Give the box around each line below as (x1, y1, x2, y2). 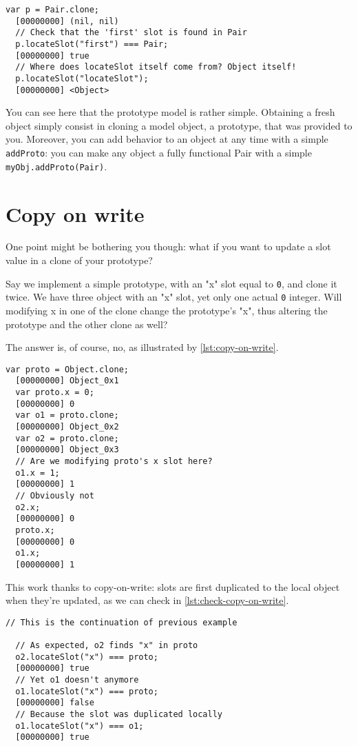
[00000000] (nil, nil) (15, 16, 119, 26)
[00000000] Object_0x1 (15, 376, 119, 386)
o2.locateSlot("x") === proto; (15, 652, 158, 662)
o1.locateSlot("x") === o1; (15, 720, 144, 731)
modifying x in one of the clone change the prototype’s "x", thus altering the (6, 303, 328, 317)
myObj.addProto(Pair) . (6, 159, 107, 173)
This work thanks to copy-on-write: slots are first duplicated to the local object (6, 579, 340, 594)
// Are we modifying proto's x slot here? (15, 456, 213, 466)
